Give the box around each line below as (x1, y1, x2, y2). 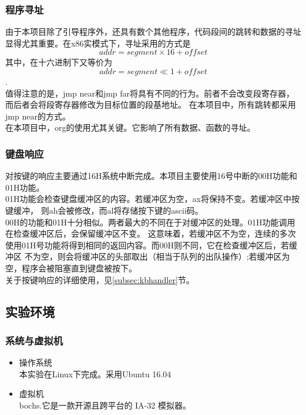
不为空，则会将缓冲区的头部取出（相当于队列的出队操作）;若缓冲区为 (24, 250, 290, 263)
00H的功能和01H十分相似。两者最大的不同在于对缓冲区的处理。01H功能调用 (5, 215, 295, 228)
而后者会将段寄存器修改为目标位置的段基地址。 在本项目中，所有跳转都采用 (5, 98, 296, 111)
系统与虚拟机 (5, 333, 63, 347)
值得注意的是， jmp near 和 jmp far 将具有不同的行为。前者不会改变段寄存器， (5, 87, 295, 99)
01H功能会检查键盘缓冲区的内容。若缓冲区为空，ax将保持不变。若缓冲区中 (5, 192, 291, 205)
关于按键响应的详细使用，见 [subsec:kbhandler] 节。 (5, 273, 194, 285)
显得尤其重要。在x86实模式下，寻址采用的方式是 (5, 36, 191, 49)
